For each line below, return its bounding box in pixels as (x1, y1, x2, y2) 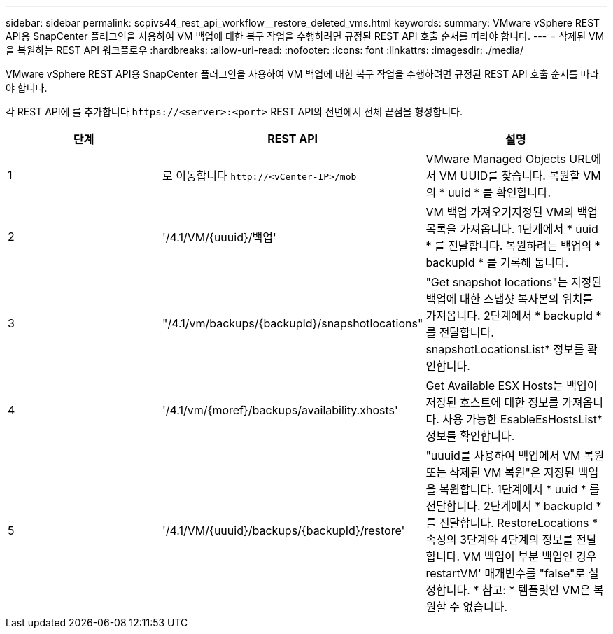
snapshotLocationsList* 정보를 (425, 342, 584, 356)
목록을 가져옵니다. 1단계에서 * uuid (425, 222, 598, 236)
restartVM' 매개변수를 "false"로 (425, 566, 586, 580)
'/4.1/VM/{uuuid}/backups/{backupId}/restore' (162, 523, 405, 537)
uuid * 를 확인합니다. (448, 185, 551, 199)
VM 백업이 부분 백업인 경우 (463, 549, 597, 563)
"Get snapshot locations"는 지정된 (425, 275, 602, 289)
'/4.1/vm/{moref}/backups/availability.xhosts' (162, 403, 398, 417)
